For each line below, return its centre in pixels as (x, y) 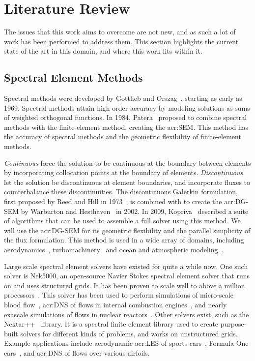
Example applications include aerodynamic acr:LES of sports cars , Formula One (126, 343)
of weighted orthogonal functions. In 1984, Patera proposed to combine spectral (126, 117)
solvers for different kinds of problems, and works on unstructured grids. (129, 333)
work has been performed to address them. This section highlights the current (121, 41)
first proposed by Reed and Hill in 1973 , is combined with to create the (113, 201)
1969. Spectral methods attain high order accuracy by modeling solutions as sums (127, 107)
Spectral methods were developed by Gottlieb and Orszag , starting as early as (123, 98)
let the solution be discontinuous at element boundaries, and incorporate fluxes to (127, 182)
